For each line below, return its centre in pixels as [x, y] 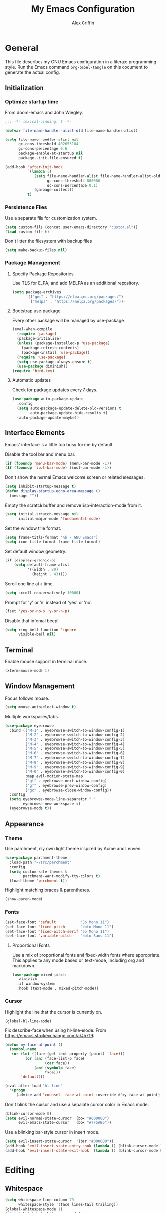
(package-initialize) [39, 339]
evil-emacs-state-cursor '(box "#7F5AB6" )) [65, 1122]
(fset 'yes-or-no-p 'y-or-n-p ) [37, 611]
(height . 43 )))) [49, 574]
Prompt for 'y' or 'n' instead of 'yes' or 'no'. [49, 602]
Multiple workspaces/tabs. [32, 716]
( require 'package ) [37, 334]
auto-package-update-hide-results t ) [69, 413]
